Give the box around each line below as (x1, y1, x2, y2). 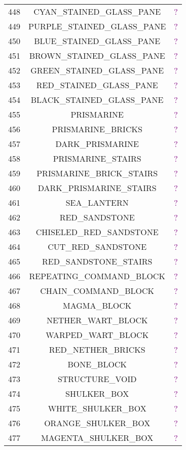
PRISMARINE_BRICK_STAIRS (36, 167, 158, 179)
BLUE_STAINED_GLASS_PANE (34, 35, 161, 47)
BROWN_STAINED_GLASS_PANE (29, 50, 165, 61)
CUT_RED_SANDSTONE (48, 241, 147, 252)
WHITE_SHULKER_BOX (48, 402, 146, 414)
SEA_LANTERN (65, 197, 129, 208)
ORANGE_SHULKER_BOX (44, 417, 151, 429)
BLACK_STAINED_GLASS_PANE (30, 94, 164, 105)
